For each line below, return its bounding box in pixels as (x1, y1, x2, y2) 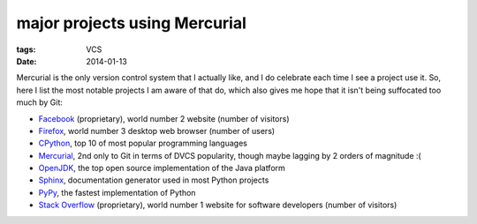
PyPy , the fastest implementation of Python (38, 187, 196, 198)
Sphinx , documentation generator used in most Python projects (38, 175, 269, 185)
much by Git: (16, 97, 64, 108)
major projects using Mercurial (16, 13, 247, 33)
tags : (16, 44, 36, 55)
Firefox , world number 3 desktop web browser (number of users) (38, 125, 276, 136)
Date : (16, 56, 37, 66)
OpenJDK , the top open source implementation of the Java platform (38, 163, 286, 174)
